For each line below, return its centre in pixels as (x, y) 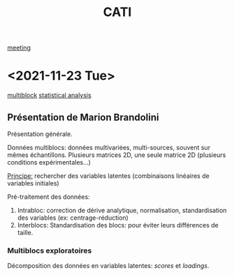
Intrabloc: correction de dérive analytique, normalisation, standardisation (122, 210)
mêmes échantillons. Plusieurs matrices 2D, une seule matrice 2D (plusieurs (117, 155)
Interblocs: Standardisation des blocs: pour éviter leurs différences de (118, 225)
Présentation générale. (40, 134)
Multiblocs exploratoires (50, 250)
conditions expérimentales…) (49, 162)
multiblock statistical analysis (50, 96)
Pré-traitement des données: (49, 197)
